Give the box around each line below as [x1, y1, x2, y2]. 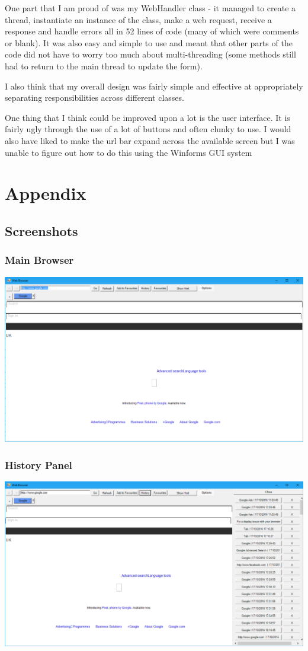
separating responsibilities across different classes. [5, 91, 184, 104]
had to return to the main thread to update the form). [5, 59, 203, 72]
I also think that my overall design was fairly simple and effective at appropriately [5, 79, 303, 92]
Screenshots [5, 221, 78, 240]
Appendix [5, 181, 86, 205]
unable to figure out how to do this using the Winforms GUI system [5, 146, 252, 158]
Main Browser [5, 253, 74, 267]
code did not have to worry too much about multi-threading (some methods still [5, 48, 296, 60]
